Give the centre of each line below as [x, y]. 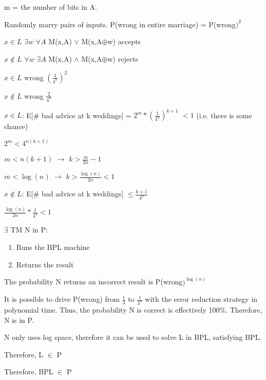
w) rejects [123, 58]
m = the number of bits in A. [51, 7]
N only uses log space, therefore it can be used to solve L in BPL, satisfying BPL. [133, 337]
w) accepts [124, 41]
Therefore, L [24, 354]
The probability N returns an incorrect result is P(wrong [93, 282]
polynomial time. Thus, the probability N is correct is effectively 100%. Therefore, [133, 310]
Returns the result [45, 264]
